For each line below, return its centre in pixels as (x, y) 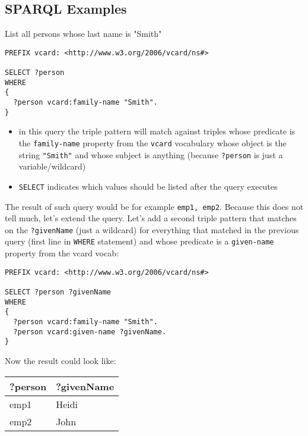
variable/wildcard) (52, 166)
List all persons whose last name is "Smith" (83, 34)
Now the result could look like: (61, 360)
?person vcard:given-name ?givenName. (90, 332)
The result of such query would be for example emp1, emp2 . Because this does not (154, 206)
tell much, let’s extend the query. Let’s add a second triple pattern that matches (151, 218)
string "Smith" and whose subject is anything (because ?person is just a (151, 154)
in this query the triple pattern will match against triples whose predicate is (157, 131)
